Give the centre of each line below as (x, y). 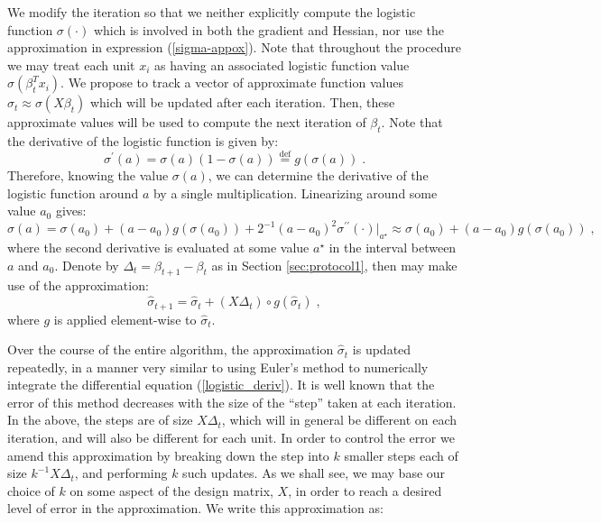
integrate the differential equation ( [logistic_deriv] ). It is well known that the (221, 385)
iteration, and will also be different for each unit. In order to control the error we (231, 438)
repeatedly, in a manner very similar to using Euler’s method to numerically (218, 367)
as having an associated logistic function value (282, 64)
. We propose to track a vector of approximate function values (232, 83)
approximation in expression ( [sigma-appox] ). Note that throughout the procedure (234, 47)
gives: (71, 211)
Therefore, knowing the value (88, 174)
